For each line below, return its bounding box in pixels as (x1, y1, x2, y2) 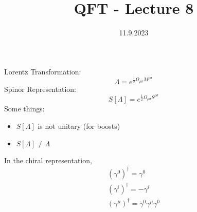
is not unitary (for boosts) (38, 121, 120, 131)
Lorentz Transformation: (4, 66, 81, 76)
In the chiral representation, (4, 155, 92, 165)
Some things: (4, 103, 45, 114)
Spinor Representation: (4, 84, 76, 94)
